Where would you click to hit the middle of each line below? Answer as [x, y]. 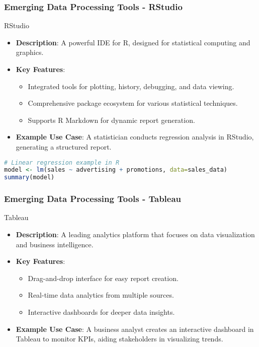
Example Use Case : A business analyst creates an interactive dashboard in [135, 329]
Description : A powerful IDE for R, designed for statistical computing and [133, 42]
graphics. [30, 52]
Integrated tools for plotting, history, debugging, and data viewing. [131, 86]
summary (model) [29, 178]
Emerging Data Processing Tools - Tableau [93, 199]
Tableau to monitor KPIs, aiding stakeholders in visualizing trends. [119, 339]
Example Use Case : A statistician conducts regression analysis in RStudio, [135, 137]
